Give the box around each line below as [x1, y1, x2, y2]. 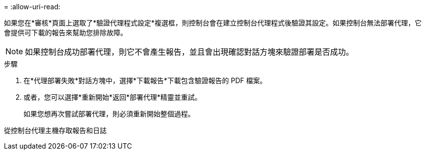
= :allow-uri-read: [4, 2, 61, 11]
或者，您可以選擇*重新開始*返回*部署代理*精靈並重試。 [23, 93, 202, 101]
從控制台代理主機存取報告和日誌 [4, 126, 107, 134]
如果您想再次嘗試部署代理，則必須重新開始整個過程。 [23, 110, 195, 118]
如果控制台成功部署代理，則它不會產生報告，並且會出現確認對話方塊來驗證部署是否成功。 [25, 47, 354, 57]
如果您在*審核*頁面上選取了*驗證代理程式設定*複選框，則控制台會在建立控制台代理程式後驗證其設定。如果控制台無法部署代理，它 [4, 19, 422, 27]
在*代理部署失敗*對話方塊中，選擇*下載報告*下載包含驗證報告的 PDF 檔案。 [23, 76, 267, 85]
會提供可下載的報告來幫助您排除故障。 [4, 28, 127, 37]
